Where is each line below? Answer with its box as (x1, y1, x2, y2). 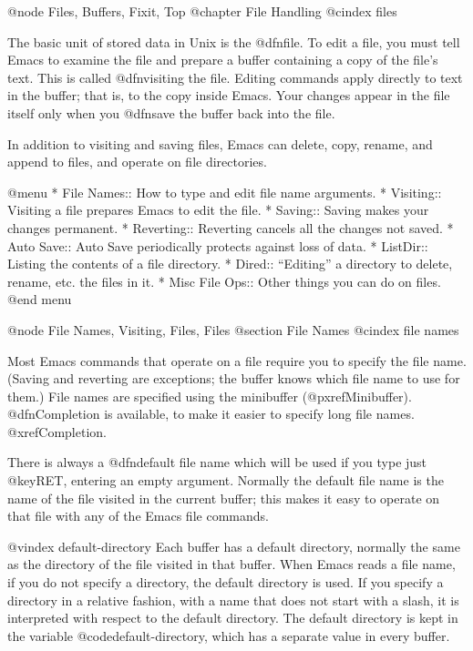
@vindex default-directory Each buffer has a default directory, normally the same (7, 536, 460, 555)
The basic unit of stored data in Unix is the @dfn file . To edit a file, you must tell (7, 32, 460, 51)
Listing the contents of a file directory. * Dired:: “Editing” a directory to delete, (7, 254, 453, 273)
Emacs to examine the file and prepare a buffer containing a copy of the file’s (7, 50, 438, 69)
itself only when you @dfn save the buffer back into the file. (7, 103, 335, 122)
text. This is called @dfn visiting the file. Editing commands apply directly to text (7, 67, 463, 86)
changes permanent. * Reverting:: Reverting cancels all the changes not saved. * (7, 218, 454, 237)
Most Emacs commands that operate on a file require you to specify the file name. (7, 351, 467, 370)
